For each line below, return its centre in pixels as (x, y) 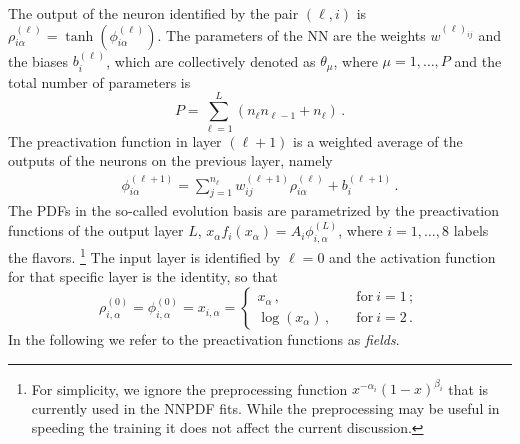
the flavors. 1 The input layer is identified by (144, 255)
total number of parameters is (99, 81)
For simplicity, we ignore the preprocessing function (189, 388)
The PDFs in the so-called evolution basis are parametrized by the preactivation (254, 210)
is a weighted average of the (378, 140)
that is (468, 388)
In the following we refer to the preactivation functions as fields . (204, 339)
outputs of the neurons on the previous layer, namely (170, 160)
